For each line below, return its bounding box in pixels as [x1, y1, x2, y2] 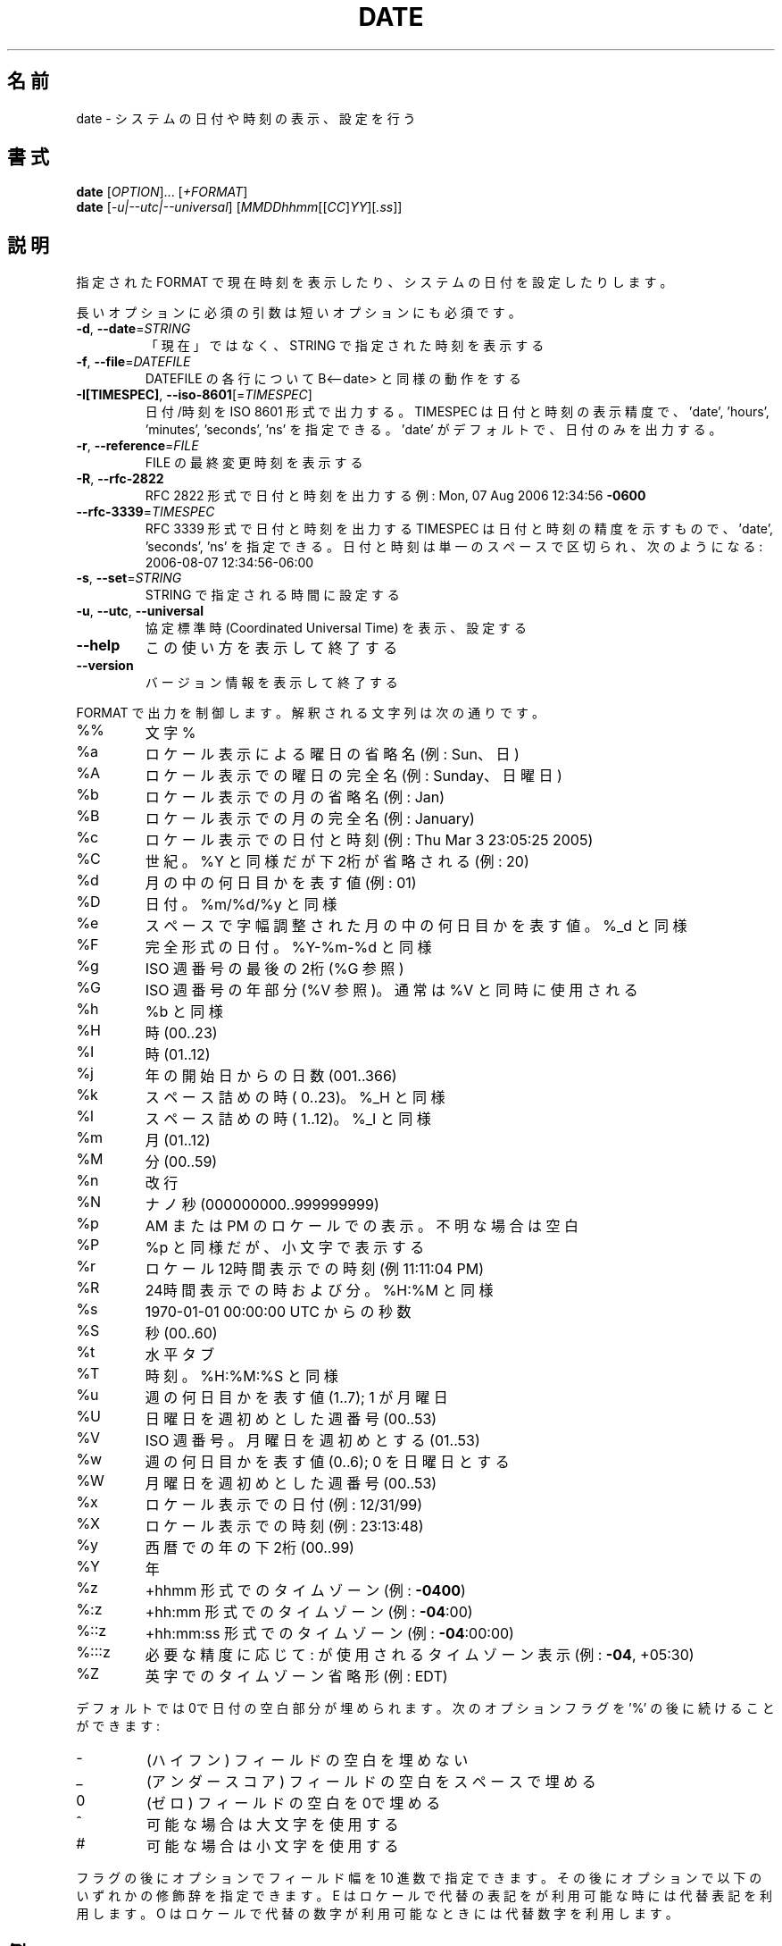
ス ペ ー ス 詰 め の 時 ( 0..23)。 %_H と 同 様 [145, 1088, 445, 1107]
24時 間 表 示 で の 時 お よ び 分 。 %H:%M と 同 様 [145, 1281, 494, 1300]
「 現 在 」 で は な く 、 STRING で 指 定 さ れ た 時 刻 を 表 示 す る [145, 338, 545, 354]
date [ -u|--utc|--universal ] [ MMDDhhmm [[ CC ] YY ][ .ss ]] [76, 199, 403, 215]
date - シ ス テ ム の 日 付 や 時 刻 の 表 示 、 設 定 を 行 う [76, 110, 416, 126]
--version [76, 658, 134, 674]
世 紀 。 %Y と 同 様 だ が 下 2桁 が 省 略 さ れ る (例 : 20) [145, 852, 529, 871]
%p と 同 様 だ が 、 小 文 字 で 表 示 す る [145, 1238, 425, 1257]
